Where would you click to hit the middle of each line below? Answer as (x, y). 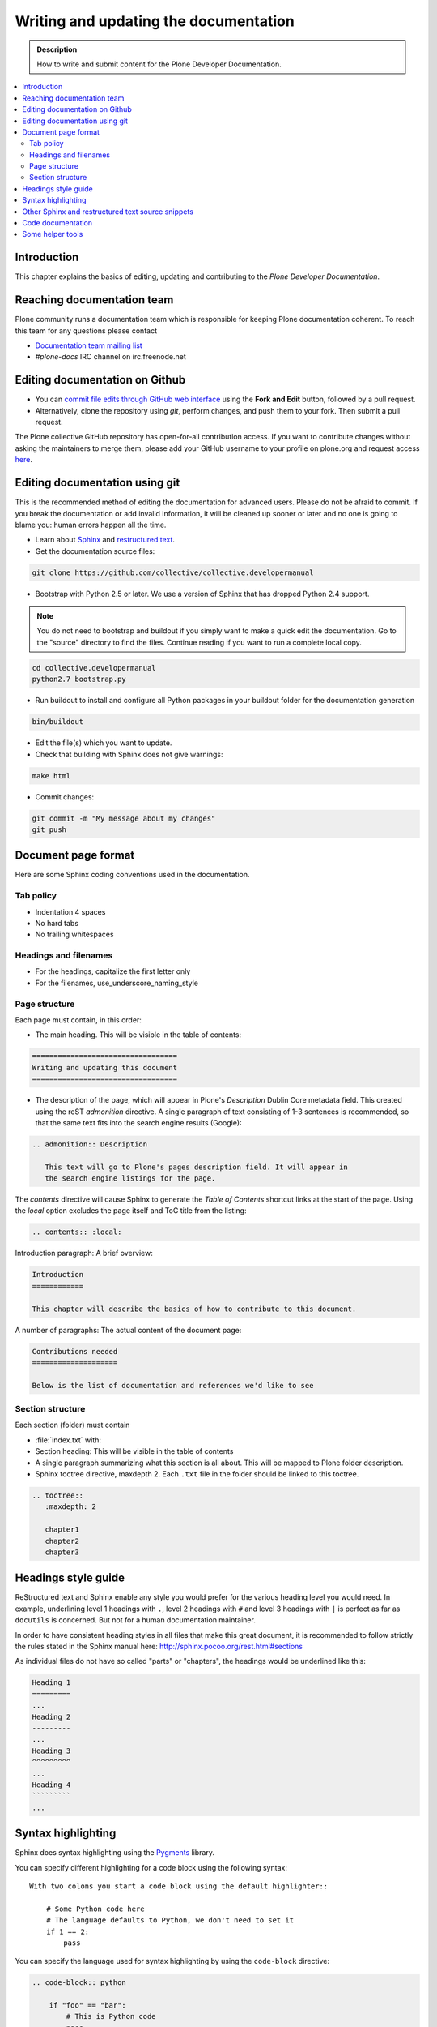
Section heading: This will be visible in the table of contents (134, 1451)
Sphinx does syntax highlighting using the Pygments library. (115, 1853)
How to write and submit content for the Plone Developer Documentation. (159, 64)
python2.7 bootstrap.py (79, 679)
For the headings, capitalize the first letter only (113, 971)
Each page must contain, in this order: (78, 1020)
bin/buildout (58, 722)
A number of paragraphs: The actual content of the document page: (128, 1330)
